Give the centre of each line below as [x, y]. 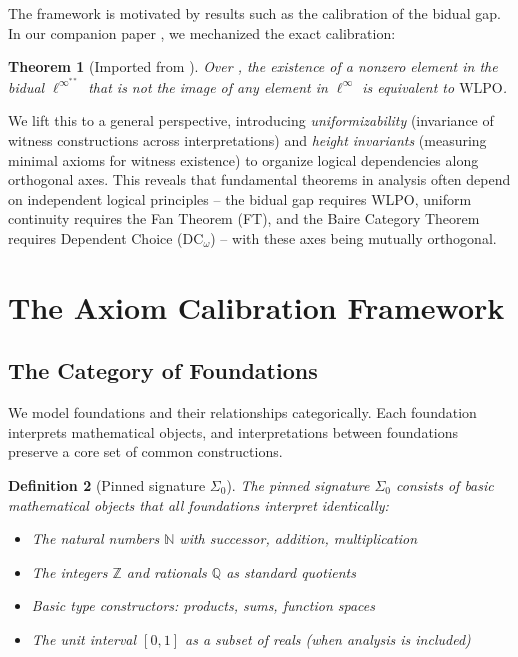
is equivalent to [408, 86]
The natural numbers [95, 538]
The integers [69, 571]
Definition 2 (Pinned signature [107, 484]
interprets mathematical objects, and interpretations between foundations [233, 431]
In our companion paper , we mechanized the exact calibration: [202, 32]
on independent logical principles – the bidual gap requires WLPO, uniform [240, 198]
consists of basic [445, 484]
